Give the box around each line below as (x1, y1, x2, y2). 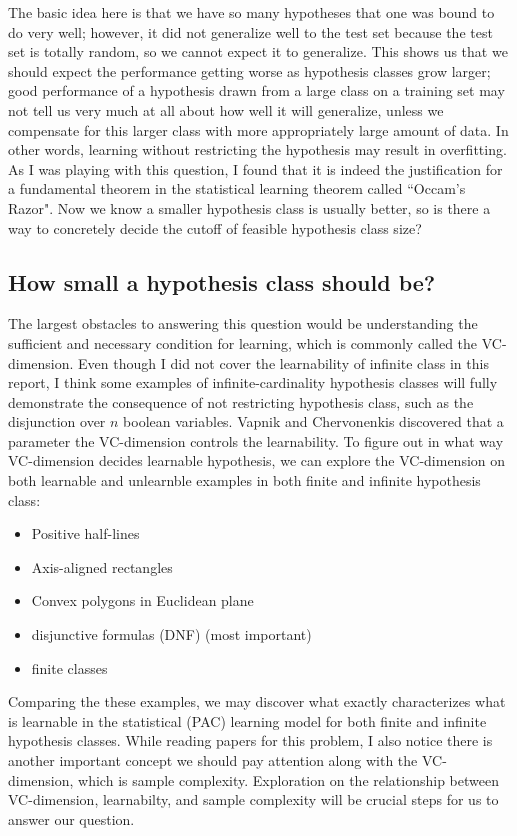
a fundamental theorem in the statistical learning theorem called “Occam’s (8, 178, 466, 199)
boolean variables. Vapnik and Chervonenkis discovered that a (123, 411, 504, 432)
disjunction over (8, 411, 106, 432)
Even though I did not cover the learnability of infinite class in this (78, 352, 489, 373)
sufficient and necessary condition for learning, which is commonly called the (8, 332, 478, 353)
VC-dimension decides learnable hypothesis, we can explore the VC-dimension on (8, 450, 506, 471)
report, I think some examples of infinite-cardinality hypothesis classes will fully (8, 372, 498, 393)
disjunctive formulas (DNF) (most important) (31, 624, 312, 645)
